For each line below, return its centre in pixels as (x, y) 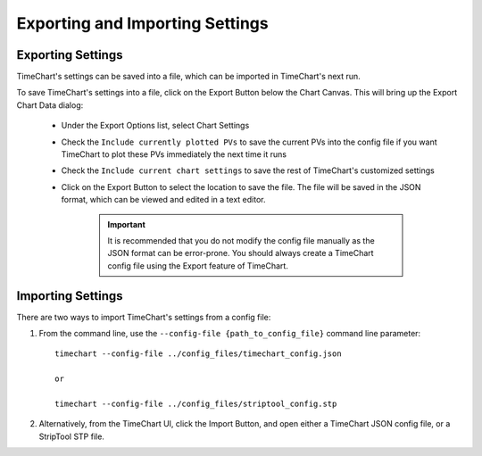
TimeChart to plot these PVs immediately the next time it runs (174, 154)
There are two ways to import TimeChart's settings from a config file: (144, 317)
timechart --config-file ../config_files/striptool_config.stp (196, 404)
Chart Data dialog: (50, 105)
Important (127, 224)
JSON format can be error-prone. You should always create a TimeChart (241, 253)
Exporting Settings (70, 55)
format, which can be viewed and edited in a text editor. (163, 200)
